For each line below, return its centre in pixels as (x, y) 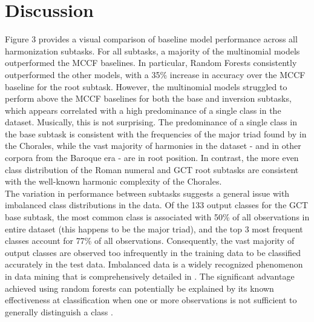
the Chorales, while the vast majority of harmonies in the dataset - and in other (153, 146)
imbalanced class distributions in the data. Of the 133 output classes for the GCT (157, 205)
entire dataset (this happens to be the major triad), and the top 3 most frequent (154, 228)
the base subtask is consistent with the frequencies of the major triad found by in (156, 133)
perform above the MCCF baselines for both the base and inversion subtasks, (148, 98)
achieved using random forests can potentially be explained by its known (139, 288)
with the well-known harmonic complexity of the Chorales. (113, 181)
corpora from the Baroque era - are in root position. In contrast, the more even (152, 158)
